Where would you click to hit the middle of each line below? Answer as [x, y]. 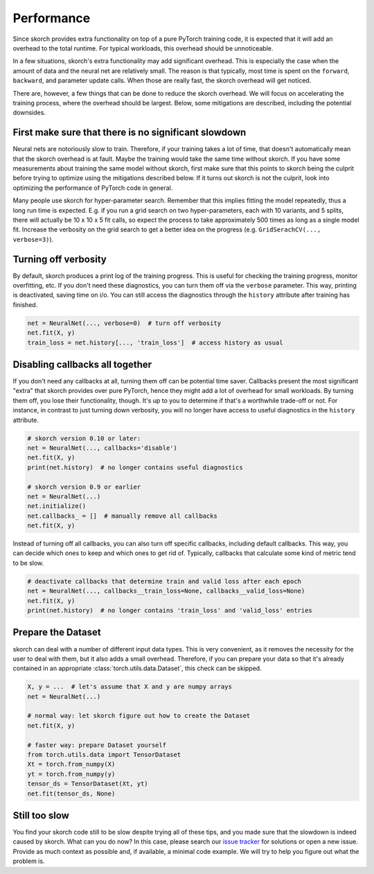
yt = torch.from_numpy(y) [71, 774]
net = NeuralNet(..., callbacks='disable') [103, 448]
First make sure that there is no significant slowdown [130, 133]
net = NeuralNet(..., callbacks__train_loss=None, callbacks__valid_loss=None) [166, 591]
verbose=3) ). [33, 239]
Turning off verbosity [60, 259]
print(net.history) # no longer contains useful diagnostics [135, 467]
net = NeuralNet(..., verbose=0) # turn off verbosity [124, 323]
